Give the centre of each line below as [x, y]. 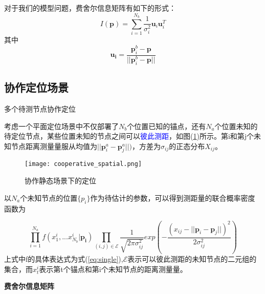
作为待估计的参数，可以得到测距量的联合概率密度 [173, 197]
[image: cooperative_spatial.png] [83, 164]
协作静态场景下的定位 [60, 181]
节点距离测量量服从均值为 [54, 146]
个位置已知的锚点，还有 [167, 126]
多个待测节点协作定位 [40, 108]
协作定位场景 [36, 87]
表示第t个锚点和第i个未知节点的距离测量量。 [113, 269]
